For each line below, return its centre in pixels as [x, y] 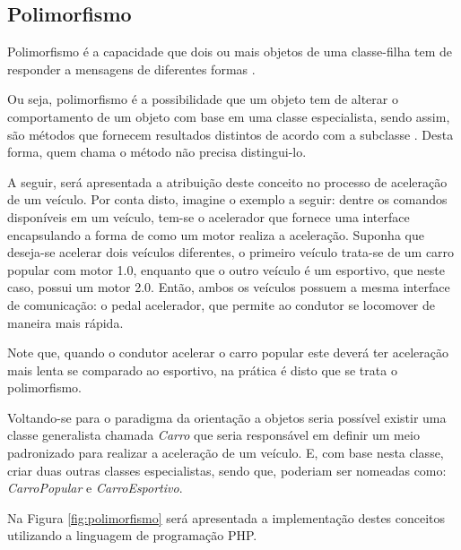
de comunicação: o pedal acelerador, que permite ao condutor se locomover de [222, 304]
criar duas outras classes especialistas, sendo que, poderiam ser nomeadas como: [227, 470]
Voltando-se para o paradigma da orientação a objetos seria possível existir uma [227, 417]
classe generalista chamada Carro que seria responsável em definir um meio [213, 435]
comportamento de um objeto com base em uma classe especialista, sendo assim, [229, 116]
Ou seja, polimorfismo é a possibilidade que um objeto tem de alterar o [203, 99]
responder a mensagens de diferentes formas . [131, 69]
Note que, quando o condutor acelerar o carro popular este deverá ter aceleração [228, 352]
